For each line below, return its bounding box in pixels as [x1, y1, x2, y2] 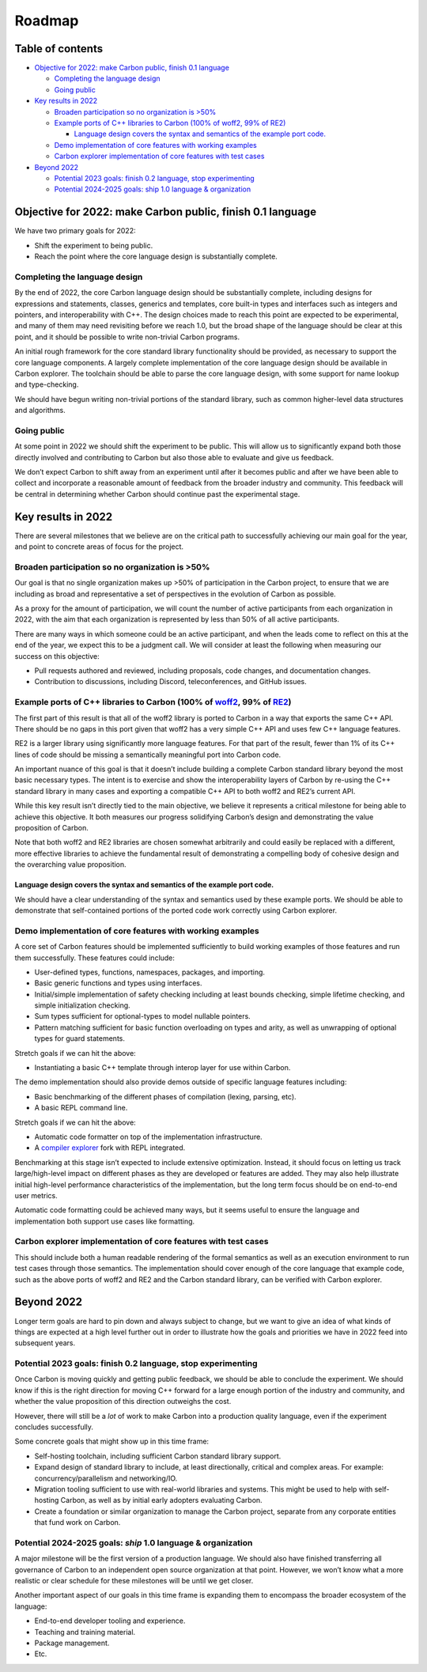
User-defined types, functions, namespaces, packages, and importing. [34, 967, 265, 977]
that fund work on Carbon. [34, 1518, 121, 1527]
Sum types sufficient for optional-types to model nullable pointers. [34, 1012, 251, 1021]
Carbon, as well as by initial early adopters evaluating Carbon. [60, 1496, 263, 1505]
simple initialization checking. [34, 1001, 130, 1010]
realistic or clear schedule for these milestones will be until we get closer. [14, 1576, 254, 1586]
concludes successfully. [14, 1422, 94, 1432]
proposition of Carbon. [14, 823, 89, 833]
